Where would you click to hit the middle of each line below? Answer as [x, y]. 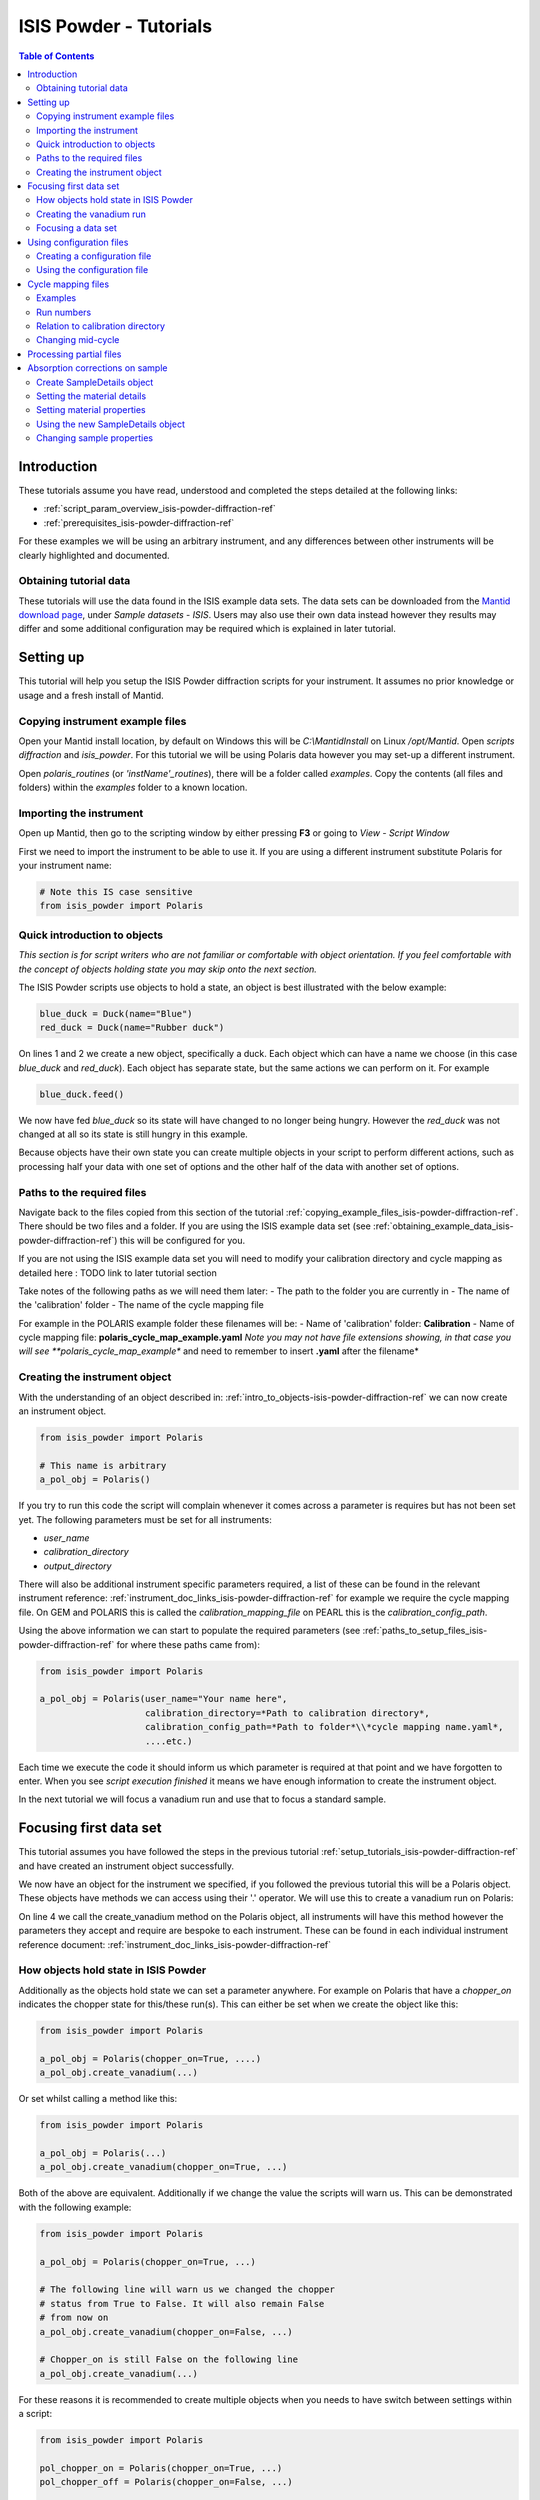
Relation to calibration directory [100, 326]
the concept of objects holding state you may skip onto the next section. [167, 969]
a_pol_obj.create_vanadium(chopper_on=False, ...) [166, 2331]
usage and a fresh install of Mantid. [91, 695]
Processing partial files [74, 354]
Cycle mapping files [68, 284]
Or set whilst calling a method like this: [98, 2099]
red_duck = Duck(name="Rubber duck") [132, 1028]
